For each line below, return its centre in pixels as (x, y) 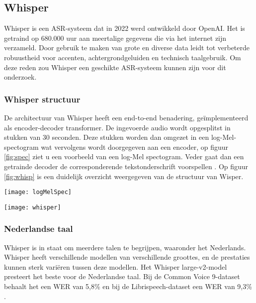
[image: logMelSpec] (38, 192)
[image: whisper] (33, 207)
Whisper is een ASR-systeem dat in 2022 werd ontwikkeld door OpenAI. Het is (125, 28)
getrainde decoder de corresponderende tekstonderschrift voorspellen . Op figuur (126, 166)
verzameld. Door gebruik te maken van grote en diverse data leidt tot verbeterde (127, 48)
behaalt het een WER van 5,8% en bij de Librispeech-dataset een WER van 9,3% (128, 286)
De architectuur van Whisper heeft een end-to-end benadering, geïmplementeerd (126, 117)
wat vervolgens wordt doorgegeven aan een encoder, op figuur (135, 147)
